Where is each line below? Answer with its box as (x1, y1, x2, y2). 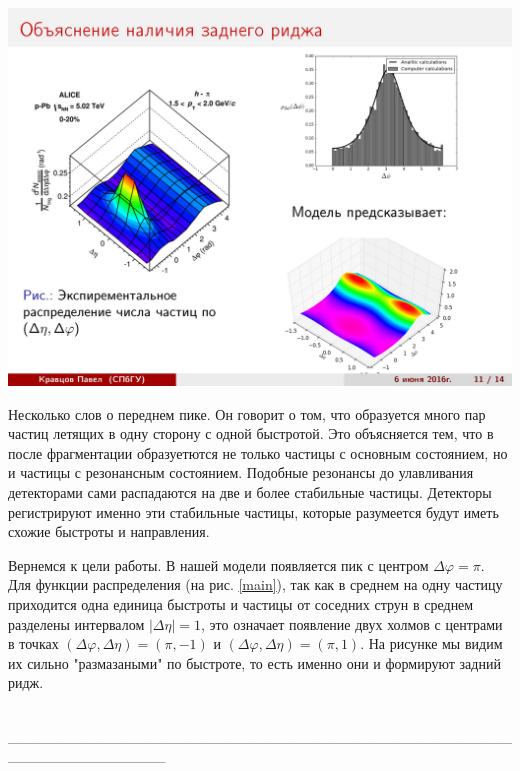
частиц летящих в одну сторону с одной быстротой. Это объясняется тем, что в (8, 423, 494, 444)
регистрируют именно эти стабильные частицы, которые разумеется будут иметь (8, 501, 499, 522)
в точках (8, 633, 59, 654)
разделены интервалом (8, 613, 145, 634)
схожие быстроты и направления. (8, 521, 210, 542)
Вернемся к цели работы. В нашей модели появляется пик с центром (8, 554, 429, 575)
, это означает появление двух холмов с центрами (201, 613, 503, 634)
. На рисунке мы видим (360, 633, 503, 654)
